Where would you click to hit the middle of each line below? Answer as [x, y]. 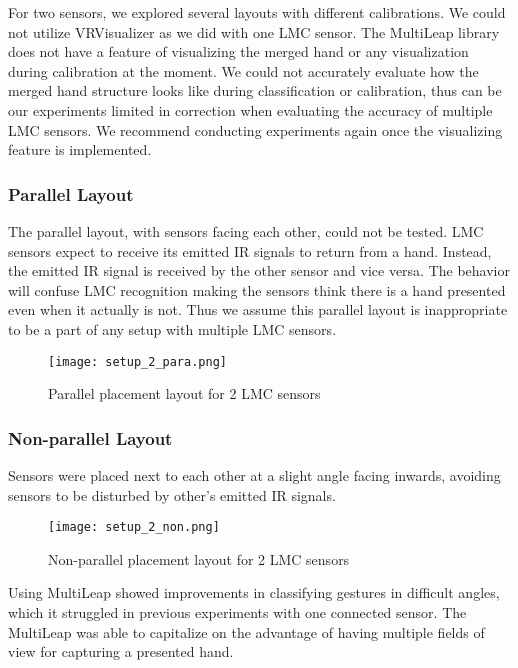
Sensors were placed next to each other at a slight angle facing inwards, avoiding [254, 475]
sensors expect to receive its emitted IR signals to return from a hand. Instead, [250, 250]
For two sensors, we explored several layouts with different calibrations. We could [257, 12]
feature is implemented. [80, 149]
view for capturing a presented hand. [121, 651]
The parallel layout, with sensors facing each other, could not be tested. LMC [246, 230]
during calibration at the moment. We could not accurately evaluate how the [243, 70]
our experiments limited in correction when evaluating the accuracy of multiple [250, 109]
